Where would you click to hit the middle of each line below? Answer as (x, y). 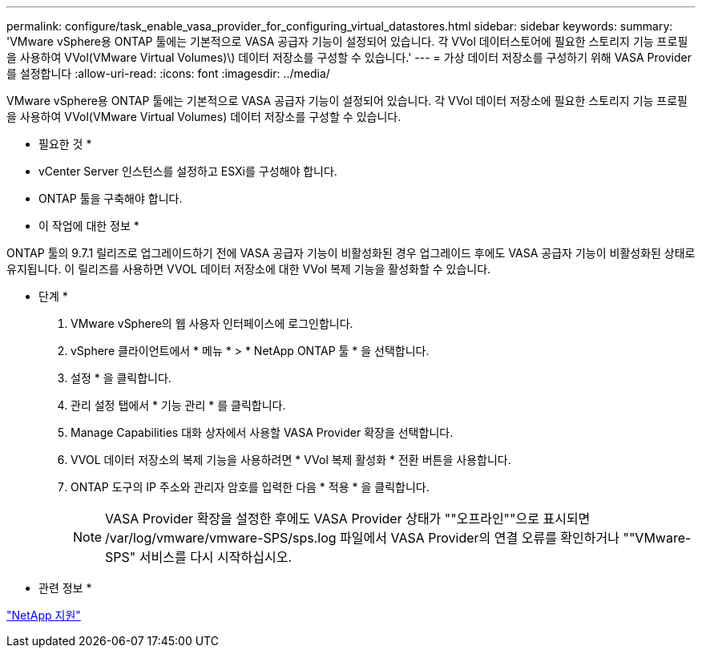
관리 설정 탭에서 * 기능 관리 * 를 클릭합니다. (178, 405)
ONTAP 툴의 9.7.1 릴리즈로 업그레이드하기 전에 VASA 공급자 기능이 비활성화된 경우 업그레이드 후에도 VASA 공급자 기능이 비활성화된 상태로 (351, 253)
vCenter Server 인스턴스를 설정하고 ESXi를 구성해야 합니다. (188, 171)
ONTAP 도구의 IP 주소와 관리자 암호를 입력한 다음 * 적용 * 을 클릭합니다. (250, 487)
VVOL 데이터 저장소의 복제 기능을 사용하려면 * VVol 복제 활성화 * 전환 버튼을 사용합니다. (291, 460)
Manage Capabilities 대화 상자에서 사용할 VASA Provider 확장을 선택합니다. (262, 432)
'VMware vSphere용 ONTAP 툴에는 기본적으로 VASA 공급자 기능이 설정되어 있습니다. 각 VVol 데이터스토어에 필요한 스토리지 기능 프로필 (347, 41)
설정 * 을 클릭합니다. (121, 378)
